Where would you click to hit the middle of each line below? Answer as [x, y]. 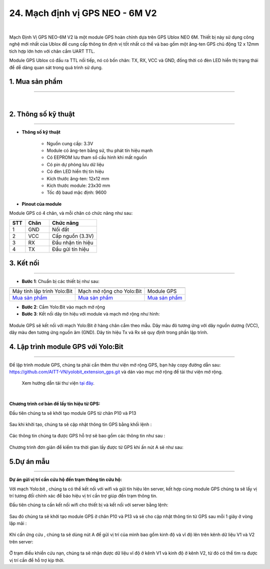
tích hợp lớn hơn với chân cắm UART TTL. [52, 51]
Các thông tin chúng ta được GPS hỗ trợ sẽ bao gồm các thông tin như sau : [87, 436]
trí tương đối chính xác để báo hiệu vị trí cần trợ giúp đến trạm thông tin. [83, 495]
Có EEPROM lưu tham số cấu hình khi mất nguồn [97, 157]
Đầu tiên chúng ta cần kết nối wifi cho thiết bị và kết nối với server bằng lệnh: [89, 505]
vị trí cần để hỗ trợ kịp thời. [37, 560]
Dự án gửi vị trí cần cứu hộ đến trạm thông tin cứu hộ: [65, 480]
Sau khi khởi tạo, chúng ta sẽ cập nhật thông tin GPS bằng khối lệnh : [80, 424]
